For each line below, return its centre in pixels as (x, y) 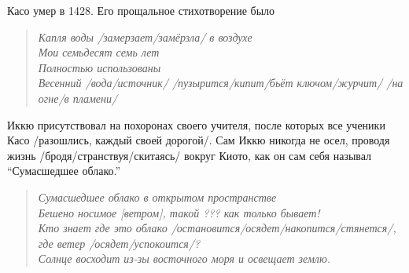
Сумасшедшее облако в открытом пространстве (157, 197)
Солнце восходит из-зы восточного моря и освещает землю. (184, 258)
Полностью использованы (99, 67)
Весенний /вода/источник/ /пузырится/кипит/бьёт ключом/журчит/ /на (221, 83)
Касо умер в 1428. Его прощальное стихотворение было (141, 10)
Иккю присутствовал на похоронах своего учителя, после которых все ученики (196, 124)
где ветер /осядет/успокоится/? (119, 243)
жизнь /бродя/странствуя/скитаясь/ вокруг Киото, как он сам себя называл (190, 155)
